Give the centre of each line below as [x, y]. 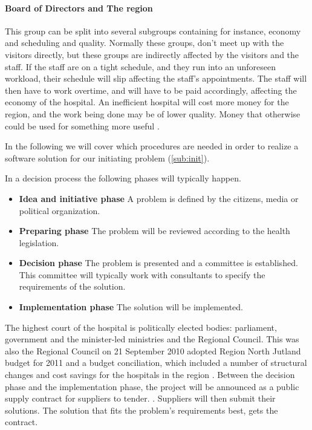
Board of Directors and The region [79, 8]
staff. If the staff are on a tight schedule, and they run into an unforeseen [141, 66]
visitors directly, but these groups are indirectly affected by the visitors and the [152, 54]
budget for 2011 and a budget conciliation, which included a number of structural [156, 363]
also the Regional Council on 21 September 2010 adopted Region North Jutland [153, 350]
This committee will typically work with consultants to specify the [142, 274]
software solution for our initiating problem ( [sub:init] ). [107, 158]
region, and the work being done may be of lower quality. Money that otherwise [153, 113]
